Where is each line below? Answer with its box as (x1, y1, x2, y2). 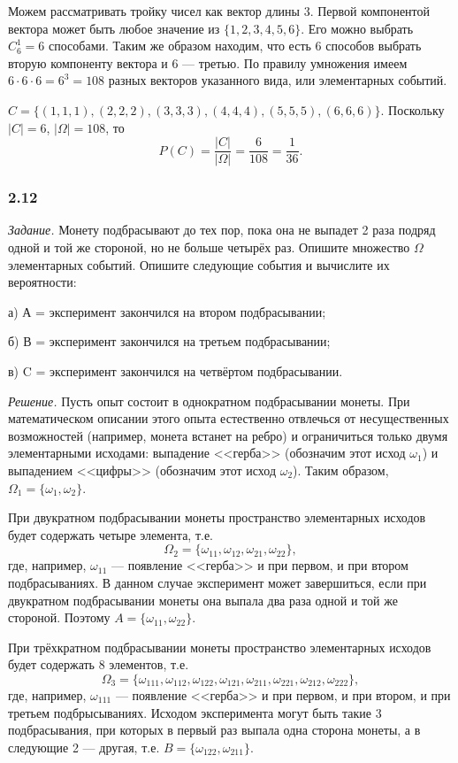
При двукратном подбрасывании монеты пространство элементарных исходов (8, 508, 426, 527)
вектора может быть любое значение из (8, 19, 220, 37)
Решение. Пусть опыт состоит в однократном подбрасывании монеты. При (8, 391, 410, 410)
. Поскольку (380, 100, 445, 119)
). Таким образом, (293, 460, 389, 479)
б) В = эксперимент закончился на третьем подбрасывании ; (8, 332, 331, 351)
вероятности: (8, 273, 77, 291)
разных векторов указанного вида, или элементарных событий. (108, 71, 447, 89)
